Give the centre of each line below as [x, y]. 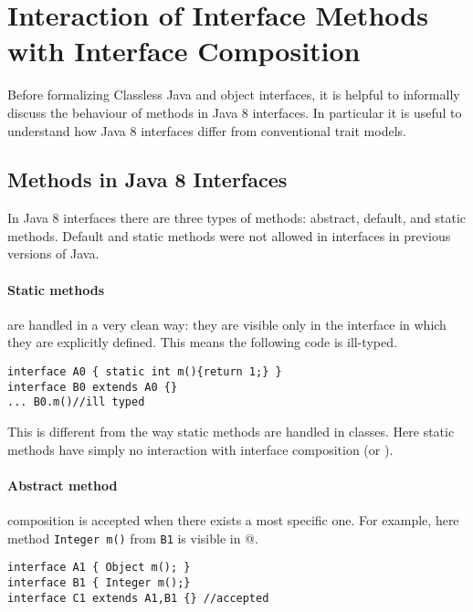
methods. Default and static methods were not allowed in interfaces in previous [229, 235]
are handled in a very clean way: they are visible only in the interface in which [227, 324]
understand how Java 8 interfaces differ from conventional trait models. [207, 130]
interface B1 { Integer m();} [99, 582]
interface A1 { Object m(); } [99, 568]
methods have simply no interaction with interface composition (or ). [200, 449]
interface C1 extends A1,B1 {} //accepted [138, 598]
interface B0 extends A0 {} [93, 387]
